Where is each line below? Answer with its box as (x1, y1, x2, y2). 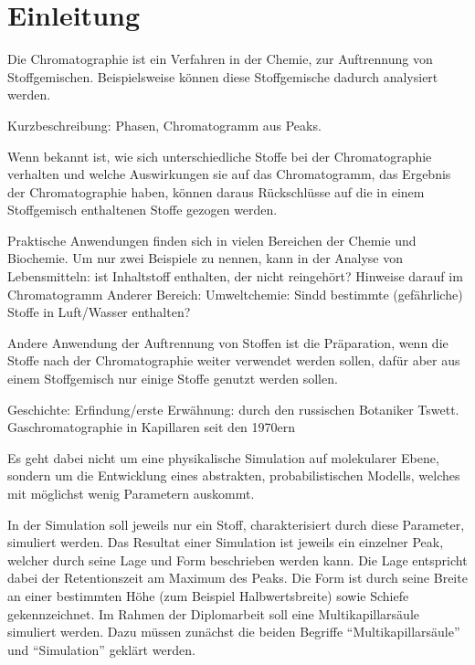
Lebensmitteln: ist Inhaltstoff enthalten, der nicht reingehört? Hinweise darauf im (7, 267, 463, 286)
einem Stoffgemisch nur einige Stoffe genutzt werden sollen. (7, 369, 338, 388)
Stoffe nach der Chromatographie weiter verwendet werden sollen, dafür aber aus (7, 351, 460, 370)
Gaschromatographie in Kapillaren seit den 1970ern (7, 417, 296, 437)
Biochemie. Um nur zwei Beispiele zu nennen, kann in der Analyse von (7, 248, 404, 268)
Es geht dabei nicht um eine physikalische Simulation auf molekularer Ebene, (7, 448, 439, 467)
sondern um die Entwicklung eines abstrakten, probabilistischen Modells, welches (7, 466, 460, 485)
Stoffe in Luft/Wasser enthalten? (7, 302, 191, 322)
